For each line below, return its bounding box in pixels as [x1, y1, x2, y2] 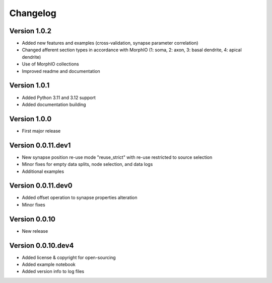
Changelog [9, 8, 56, 19]
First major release [22, 128, 61, 134]
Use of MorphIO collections [22, 61, 79, 67]
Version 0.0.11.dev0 [9, 181, 73, 190]
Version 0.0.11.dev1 [9, 141, 71, 149]
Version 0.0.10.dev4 [9, 241, 74, 250]
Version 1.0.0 [9, 115, 52, 123]
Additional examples [22, 168, 64, 174]
